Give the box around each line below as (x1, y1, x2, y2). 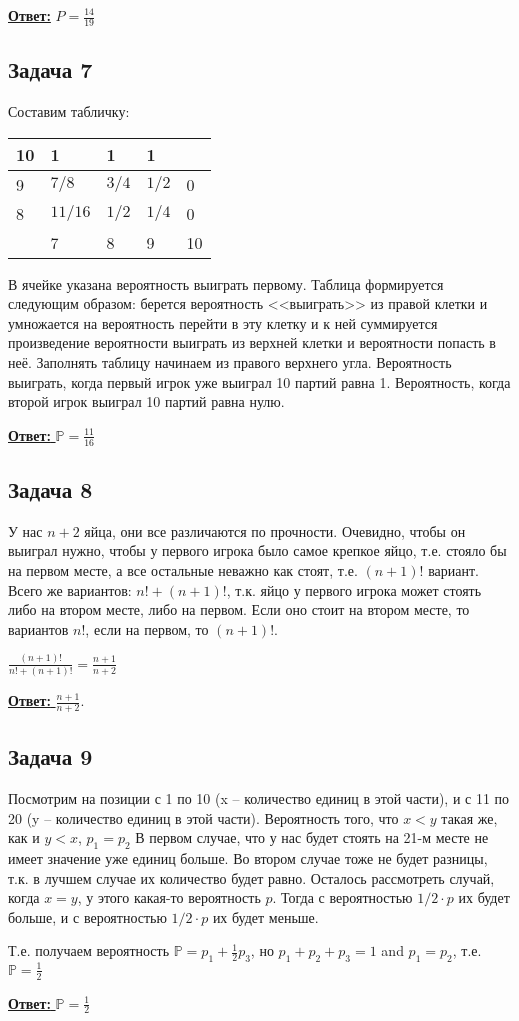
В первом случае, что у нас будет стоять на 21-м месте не (135, 827, 489, 848)
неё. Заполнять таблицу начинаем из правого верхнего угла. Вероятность (8, 352, 452, 372)
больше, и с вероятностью (8, 906, 167, 927)
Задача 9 (8, 741, 93, 772)
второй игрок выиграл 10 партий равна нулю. (8, 391, 285, 412)
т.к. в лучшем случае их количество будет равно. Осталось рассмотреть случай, (8, 867, 495, 888)
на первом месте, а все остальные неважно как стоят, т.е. (8, 560, 358, 580)
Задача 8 (8, 474, 93, 504)
